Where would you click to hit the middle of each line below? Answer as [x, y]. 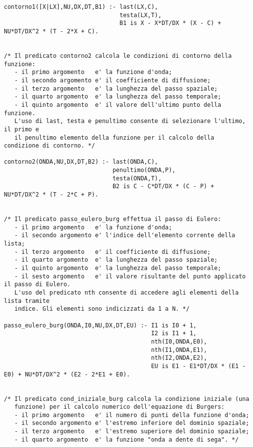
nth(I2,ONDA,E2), [179, 358]
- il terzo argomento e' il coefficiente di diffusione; [113, 252]
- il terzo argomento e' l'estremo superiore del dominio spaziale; [132, 432]
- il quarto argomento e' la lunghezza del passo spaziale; [116, 260]
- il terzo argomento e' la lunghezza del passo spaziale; [116, 88]
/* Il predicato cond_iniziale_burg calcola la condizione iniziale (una [127, 399]
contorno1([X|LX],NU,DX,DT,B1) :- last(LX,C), [81, 7]
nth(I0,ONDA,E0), [179, 341]
